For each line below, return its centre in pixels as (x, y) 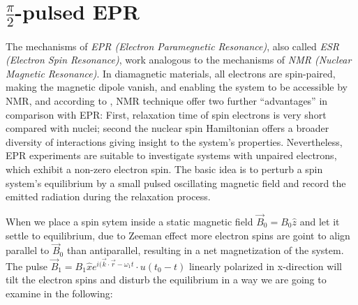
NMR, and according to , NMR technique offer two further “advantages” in (167, 100)
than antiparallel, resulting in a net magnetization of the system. (205, 250)
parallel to (28, 250)
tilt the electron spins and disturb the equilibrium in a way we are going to (166, 280)
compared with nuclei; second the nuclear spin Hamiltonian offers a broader (167, 128)
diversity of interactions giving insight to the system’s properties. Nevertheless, (174, 141)
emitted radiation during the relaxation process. (108, 196)
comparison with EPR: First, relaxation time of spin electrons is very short (166, 114)
